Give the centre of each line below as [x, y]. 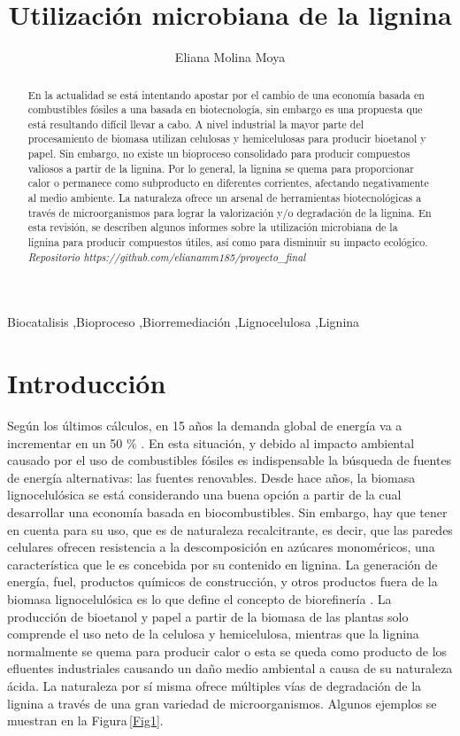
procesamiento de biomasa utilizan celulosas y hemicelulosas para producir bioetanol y [227, 139]
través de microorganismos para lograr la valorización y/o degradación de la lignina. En [230, 212]
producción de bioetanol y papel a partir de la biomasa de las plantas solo [208, 616]
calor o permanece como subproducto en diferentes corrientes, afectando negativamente [228, 183]
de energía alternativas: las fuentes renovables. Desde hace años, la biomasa [211, 477]
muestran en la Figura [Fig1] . [85, 721]
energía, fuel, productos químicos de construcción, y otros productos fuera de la [222, 581]
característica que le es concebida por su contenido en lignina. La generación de [222, 564]
